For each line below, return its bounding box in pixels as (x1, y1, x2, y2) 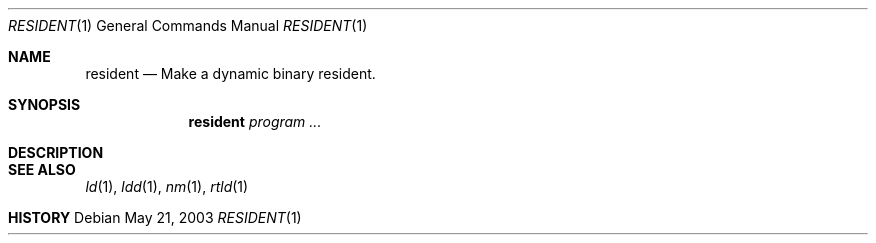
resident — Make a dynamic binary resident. (85, 65, 376, 82)
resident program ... (188, 113, 322, 130)
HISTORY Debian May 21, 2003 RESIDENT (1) (8, 209, 302, 226)
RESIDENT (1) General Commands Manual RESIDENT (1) (8, 17, 368, 34)
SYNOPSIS (8, 96, 81, 113)
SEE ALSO (8, 161, 76, 178)
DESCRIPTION (8, 144, 104, 161)
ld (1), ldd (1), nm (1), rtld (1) (85, 178, 249, 195)
